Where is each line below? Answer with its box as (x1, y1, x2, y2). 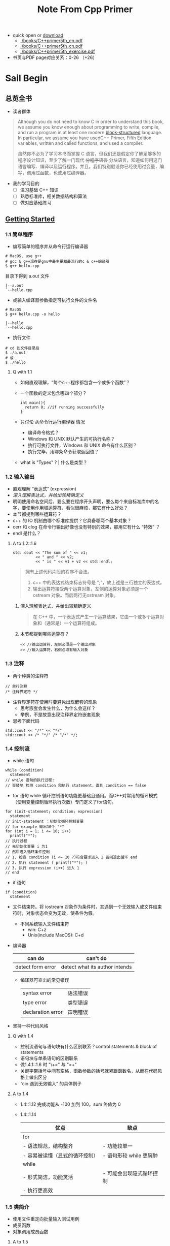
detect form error (15, 963, 57, 970)
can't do (86, 954, 107, 961)
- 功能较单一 (102, 1142, 133, 1149)
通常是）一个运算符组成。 (46, 620, 100, 626)
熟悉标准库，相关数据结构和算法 (20, 193, 87, 199)
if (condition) (5, 889, 37, 895)
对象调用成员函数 (12, 1229, 49, 1235)
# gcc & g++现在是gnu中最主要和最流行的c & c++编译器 (5, 259, 110, 264)
